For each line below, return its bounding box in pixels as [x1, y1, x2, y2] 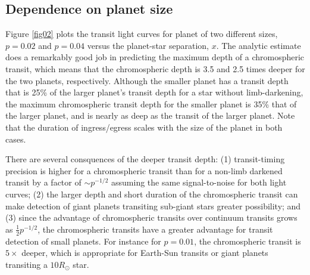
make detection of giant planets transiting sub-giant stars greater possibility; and [5, 199, 301, 212]
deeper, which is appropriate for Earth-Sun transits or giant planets [21, 246, 268, 259]
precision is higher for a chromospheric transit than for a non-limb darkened [5, 164, 283, 177]
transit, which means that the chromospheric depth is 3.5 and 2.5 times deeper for [5, 62, 305, 75]
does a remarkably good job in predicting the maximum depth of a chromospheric [5, 51, 305, 63]
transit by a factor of [5, 176, 82, 189]
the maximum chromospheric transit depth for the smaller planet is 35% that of [5, 97, 297, 110]
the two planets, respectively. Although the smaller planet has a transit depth [5, 74, 289, 86]
